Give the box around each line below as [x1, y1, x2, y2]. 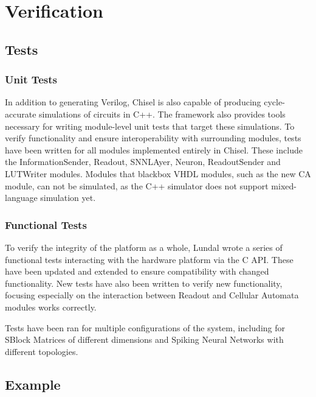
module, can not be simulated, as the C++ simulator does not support [5, 179, 269, 192]
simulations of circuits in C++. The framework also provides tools [39, 107, 286, 120]
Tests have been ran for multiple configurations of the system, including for [5, 321, 286, 334]
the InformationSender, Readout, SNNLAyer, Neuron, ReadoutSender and [5, 155, 281, 168]
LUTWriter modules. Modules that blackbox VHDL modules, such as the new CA [5, 167, 311, 180]
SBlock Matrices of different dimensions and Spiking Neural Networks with [5, 333, 284, 346]
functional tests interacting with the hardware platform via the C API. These [5, 253, 294, 265]
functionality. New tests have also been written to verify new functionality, [5, 276, 283, 289]
